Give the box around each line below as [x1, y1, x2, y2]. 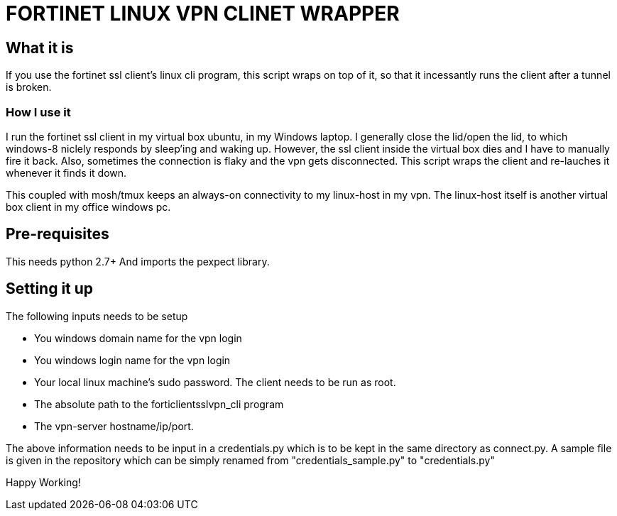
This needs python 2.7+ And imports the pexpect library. [6, 255, 270, 268]
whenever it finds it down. [6, 166, 127, 179]
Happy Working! [6, 476, 81, 488]
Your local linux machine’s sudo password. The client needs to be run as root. [34, 375, 396, 388]
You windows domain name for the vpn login [34, 331, 242, 344]
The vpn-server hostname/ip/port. [34, 419, 194, 432]
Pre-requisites [6, 225, 109, 243]
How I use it [6, 104, 71, 119]
